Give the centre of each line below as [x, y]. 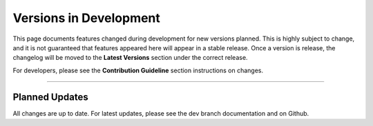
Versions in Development [86, 18]
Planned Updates [51, 97]
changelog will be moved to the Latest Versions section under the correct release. [130, 58]
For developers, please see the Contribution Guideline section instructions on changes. [138, 70]
